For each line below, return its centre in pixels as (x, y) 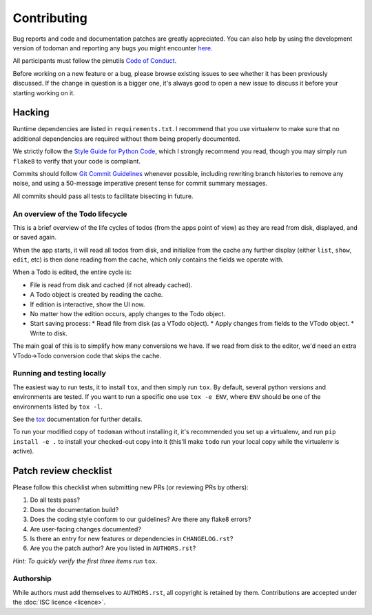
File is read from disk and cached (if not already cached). (111, 285)
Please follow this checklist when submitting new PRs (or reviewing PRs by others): (131, 487)
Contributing (50, 18)
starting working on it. (44, 92)
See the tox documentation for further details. (77, 419)
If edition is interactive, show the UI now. (87, 304)
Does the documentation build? (74, 509)
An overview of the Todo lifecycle (70, 214)
